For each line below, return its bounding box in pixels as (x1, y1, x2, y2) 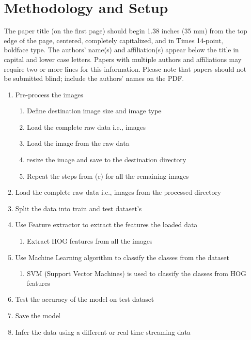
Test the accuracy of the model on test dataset (15, 294, 154, 304)
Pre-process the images (15, 89, 83, 99)
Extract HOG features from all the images (27, 236, 153, 246)
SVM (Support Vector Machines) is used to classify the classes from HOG (27, 268, 246, 278)
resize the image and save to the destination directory (27, 155, 187, 165)
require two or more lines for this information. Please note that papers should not (4, 63, 247, 74)
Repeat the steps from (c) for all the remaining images (27, 170, 189, 181)
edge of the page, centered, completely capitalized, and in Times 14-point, (4, 35, 223, 45)
